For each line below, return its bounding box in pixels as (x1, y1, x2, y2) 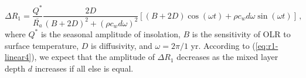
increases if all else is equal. (35, 62, 134, 74)
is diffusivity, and (91, 39, 152, 51)
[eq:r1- (255, 39, 278, 51)
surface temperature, (5, 39, 79, 51)
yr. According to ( (191, 39, 256, 51)
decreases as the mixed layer (176, 51, 278, 63)
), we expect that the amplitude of (31, 51, 155, 63)
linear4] (5, 51, 32, 63)
